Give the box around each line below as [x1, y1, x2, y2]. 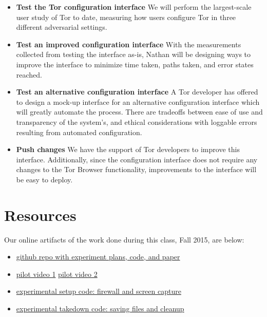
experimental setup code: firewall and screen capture [16, 286, 181, 296]
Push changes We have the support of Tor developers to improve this [16, 144, 240, 155]
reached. [16, 69, 43, 80]
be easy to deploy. [16, 174, 73, 184]
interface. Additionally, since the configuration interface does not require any [16, 154, 258, 164]
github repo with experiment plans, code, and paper [16, 251, 180, 262]
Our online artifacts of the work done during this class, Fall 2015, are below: [4, 234, 244, 245]
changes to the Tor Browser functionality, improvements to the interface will [16, 164, 257, 175]
